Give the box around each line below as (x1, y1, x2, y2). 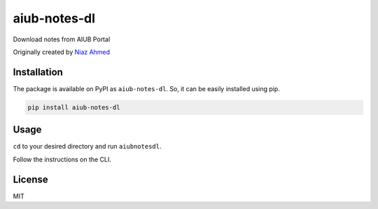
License (13, 173, 48, 185)
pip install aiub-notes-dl (27, 103, 120, 112)
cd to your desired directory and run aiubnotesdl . (13, 142, 162, 151)
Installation (13, 66, 63, 78)
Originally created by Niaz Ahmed (13, 48, 111, 56)
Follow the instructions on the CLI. (13, 155, 112, 163)
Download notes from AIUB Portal (13, 35, 111, 43)
